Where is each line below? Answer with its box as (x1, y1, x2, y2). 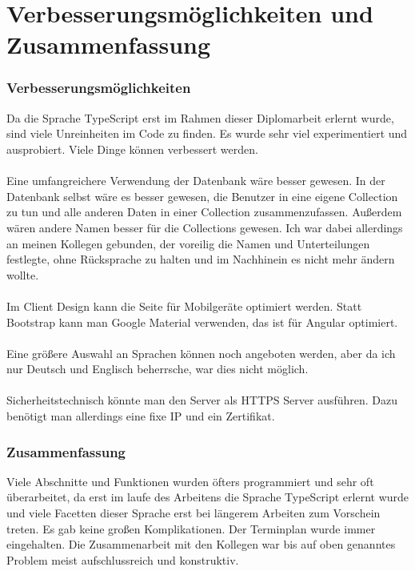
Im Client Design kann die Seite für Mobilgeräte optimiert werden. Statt (6, 297, 362, 314)
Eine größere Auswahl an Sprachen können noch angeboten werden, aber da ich (6, 344, 396, 361)
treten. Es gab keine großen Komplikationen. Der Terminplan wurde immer (6, 520, 376, 537)
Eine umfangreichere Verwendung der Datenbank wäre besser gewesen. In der (6, 172, 385, 189)
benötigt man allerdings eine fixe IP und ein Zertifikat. (6, 408, 275, 424)
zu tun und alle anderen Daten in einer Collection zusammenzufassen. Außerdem (6, 203, 402, 220)
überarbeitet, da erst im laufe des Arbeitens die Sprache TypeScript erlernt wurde (6, 489, 409, 505)
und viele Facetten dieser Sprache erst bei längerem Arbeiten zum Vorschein (6, 505, 381, 521)
